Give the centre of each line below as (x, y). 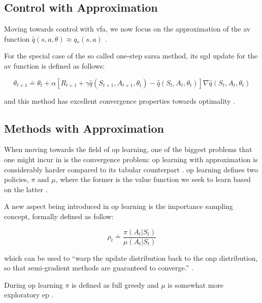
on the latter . (26, 189)
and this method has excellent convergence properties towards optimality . (120, 100)
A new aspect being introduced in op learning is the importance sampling (119, 206)
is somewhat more (196, 284)
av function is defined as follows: (55, 65)
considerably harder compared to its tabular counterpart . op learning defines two (131, 169)
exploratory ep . (29, 295)
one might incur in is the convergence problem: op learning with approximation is (131, 159)
